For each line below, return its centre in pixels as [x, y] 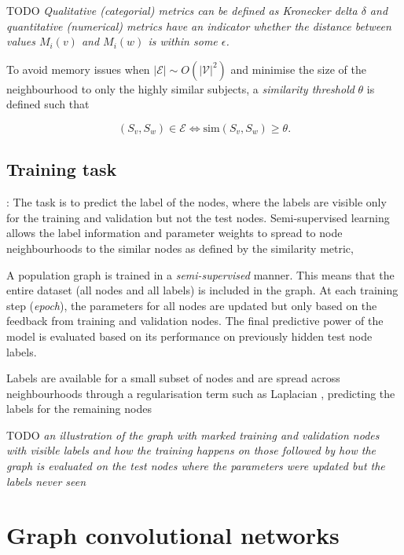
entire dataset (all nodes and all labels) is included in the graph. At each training [202, 290]
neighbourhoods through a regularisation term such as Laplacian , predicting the [201, 393]
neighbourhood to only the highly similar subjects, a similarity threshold [180, 88]
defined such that [48, 104]
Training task [62, 169]
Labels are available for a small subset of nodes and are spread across [173, 378]
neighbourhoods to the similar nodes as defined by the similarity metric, [180, 248]
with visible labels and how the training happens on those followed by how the [191, 450]
